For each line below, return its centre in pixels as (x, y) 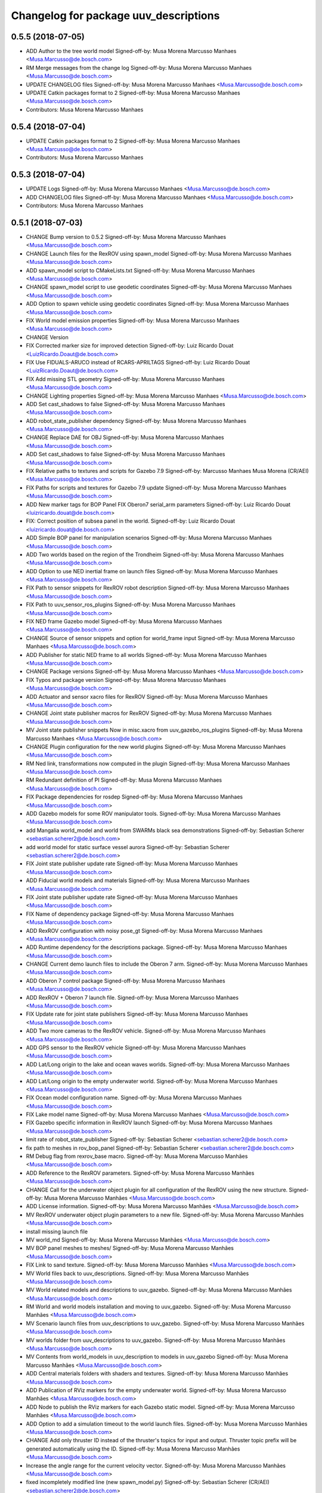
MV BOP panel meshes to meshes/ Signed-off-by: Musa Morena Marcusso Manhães (130, 1248)
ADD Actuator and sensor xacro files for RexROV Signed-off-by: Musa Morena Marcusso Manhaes (147, 696)
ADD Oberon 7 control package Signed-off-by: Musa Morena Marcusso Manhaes (126, 981)
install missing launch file (57, 1231)
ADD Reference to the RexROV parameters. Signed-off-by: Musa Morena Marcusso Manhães (140, 1173)
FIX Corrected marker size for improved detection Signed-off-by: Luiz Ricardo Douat (130, 346)
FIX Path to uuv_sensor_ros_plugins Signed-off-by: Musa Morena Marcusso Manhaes (131, 605)
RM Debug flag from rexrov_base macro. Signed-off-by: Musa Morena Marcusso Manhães (137, 1156)
